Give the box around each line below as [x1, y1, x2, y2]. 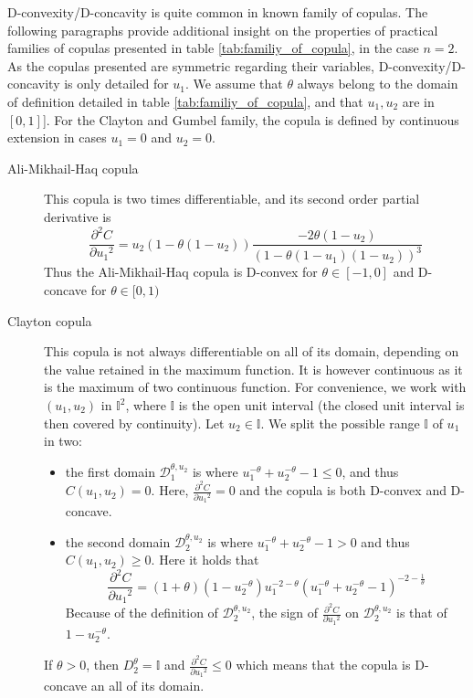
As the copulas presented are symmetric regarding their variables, [7, 56, 374, 75]
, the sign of [251, 603, 319, 622]
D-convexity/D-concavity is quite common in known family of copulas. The [7, 3, 428, 21]
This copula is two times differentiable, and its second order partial [44, 189, 420, 208]
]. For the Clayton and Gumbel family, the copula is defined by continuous [42, 110, 459, 129]
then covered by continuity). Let [44, 413, 225, 432]
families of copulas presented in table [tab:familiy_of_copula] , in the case [7, 38, 419, 58]
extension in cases [7, 128, 107, 147]
